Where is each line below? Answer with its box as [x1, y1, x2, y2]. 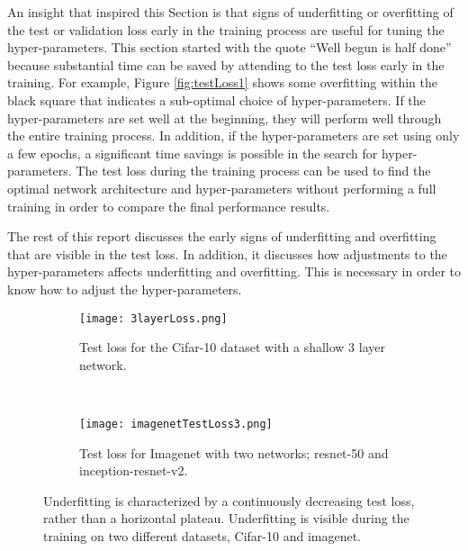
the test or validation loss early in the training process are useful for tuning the [7, 20, 445, 39]
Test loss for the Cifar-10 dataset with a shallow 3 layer [79, 338, 385, 357]
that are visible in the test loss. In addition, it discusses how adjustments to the [7, 244, 447, 263]
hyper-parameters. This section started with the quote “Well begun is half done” [7, 38, 452, 57]
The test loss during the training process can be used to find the [76, 161, 431, 180]
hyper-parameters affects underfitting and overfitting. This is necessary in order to [7, 262, 461, 281]
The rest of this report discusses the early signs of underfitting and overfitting [7, 227, 436, 246]
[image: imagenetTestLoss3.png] [79, 417, 273, 430]
